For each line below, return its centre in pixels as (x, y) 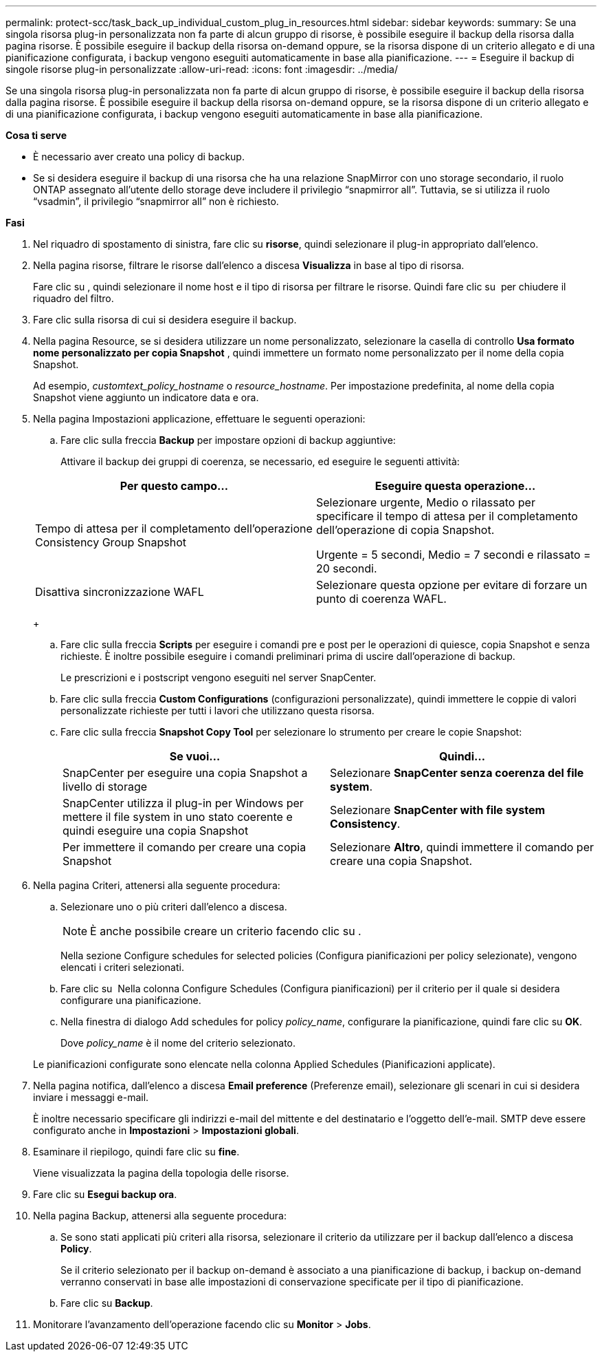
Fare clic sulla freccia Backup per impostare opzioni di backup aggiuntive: (228, 440)
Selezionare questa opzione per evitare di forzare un (452, 585)
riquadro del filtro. (74, 298)
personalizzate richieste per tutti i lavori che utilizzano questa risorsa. (218, 710)
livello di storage (105, 787)
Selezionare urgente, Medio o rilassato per (426, 502)
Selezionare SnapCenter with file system (438, 810)
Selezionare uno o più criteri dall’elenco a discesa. (174, 907)
